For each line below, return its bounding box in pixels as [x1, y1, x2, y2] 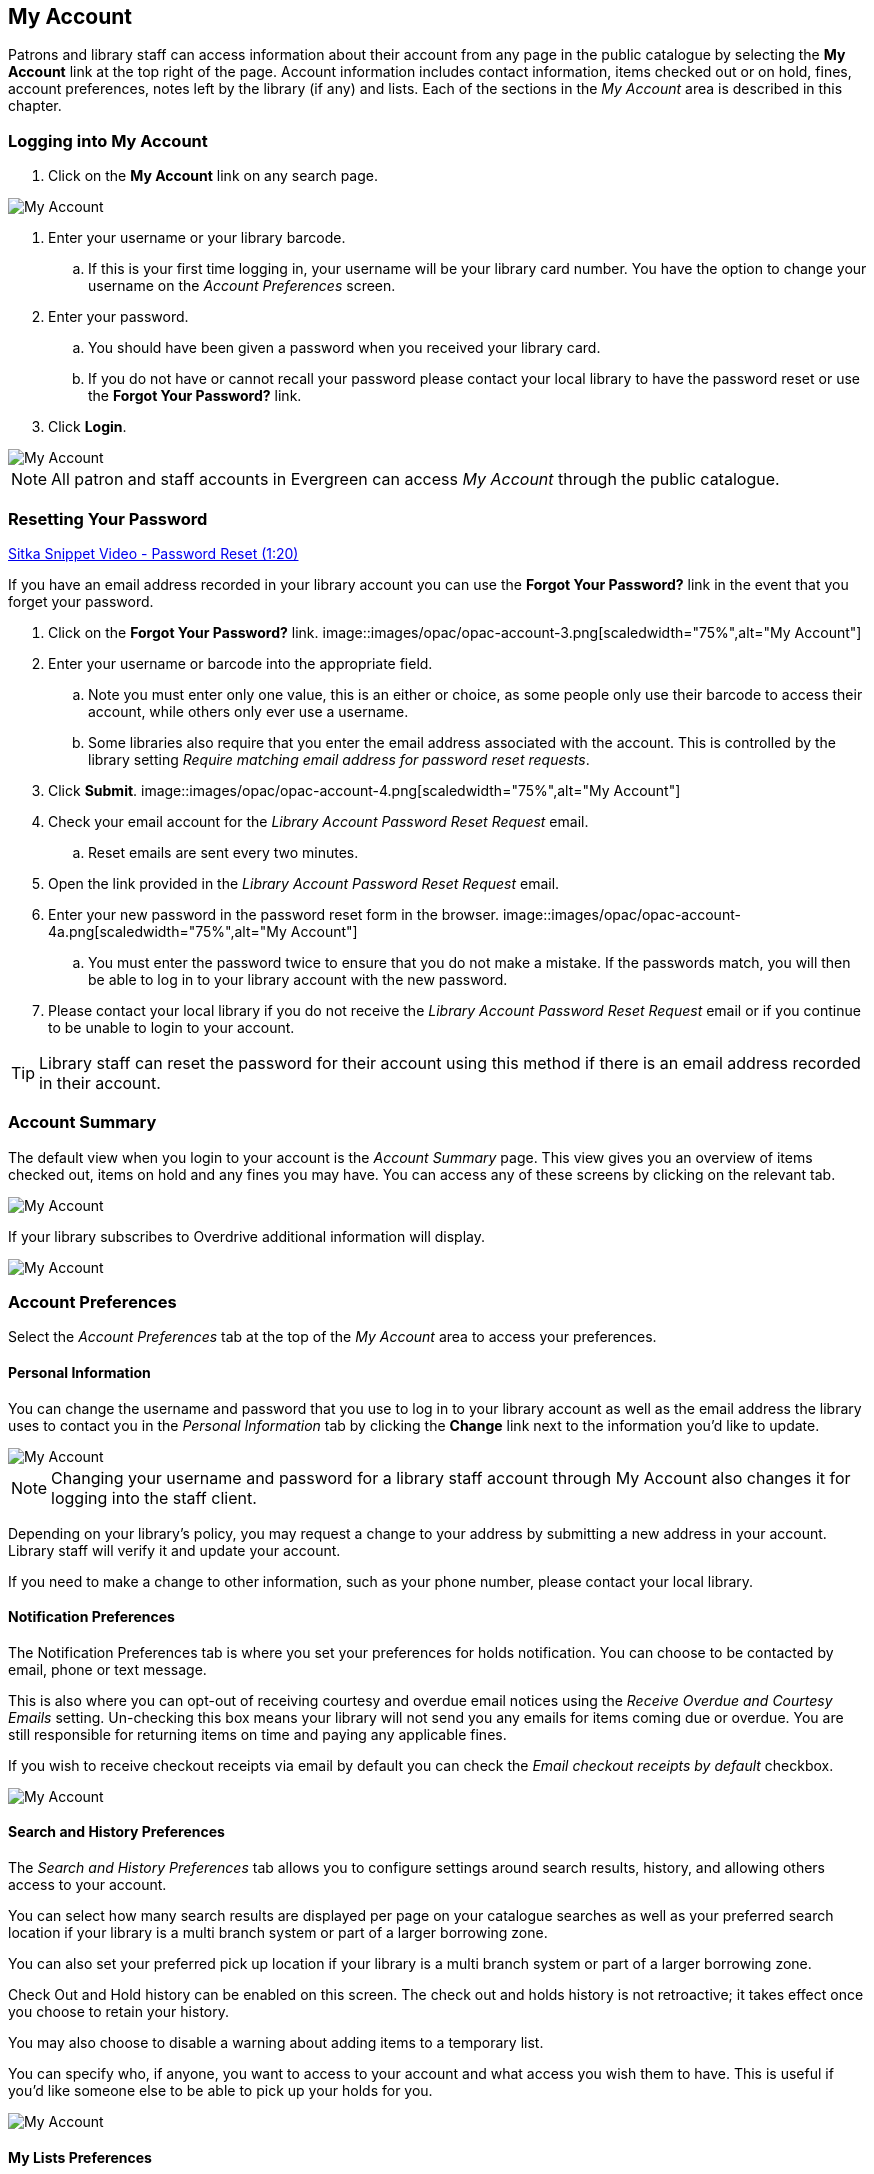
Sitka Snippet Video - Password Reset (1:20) [8, 544, 299, 562]
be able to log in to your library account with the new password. [88, 970, 508, 988]
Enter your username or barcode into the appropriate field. [48, 654, 433, 672]
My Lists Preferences [8, 2148, 152, 2166]
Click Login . [48, 418, 127, 436]
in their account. [39, 1072, 161, 1093]
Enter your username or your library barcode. [48, 229, 346, 247]
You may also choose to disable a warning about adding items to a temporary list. [8, 2034, 544, 2052]
